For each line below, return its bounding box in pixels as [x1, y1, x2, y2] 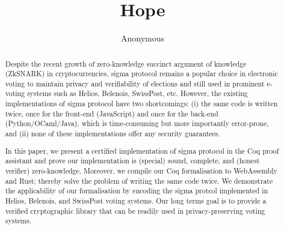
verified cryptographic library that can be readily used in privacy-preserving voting [5, 205, 265, 216]
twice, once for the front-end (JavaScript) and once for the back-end [5, 108, 218, 118]
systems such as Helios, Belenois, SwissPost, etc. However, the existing [27, 88, 248, 98]
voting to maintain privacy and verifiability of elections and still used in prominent [5, 78, 265, 88]
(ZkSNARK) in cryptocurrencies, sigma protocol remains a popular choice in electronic [5, 68, 278, 79]
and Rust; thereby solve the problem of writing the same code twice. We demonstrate [5, 175, 273, 186]
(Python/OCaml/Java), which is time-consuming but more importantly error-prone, [5, 118, 269, 129]
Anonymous [120, 32, 165, 44]
